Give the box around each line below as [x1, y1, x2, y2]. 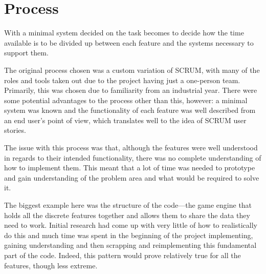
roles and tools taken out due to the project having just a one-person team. [4, 74, 240, 85]
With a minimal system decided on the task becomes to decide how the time [4, 27, 244, 38]
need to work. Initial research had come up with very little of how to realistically [4, 220, 257, 230]
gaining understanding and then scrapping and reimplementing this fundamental [4, 240, 257, 250]
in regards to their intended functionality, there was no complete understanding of [4, 152, 261, 163]
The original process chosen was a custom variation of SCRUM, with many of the [4, 64, 260, 75]
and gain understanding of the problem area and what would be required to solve [4, 172, 259, 183]
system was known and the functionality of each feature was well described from [4, 105, 256, 115]
